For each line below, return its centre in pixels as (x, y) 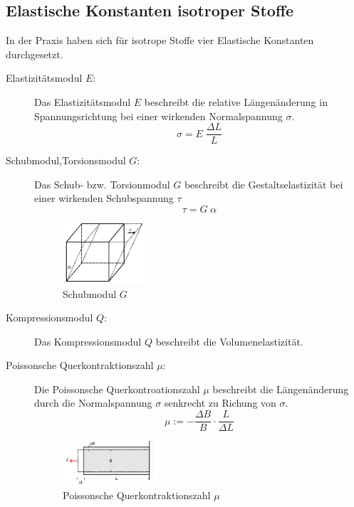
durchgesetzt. (35, 54)
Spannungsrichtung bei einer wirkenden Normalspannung (158, 116)
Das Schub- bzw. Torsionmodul (102, 184)
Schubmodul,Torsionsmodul (66, 160)
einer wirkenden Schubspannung (104, 198)
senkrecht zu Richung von (220, 403)
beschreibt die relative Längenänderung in (236, 101)
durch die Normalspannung (93, 403)
